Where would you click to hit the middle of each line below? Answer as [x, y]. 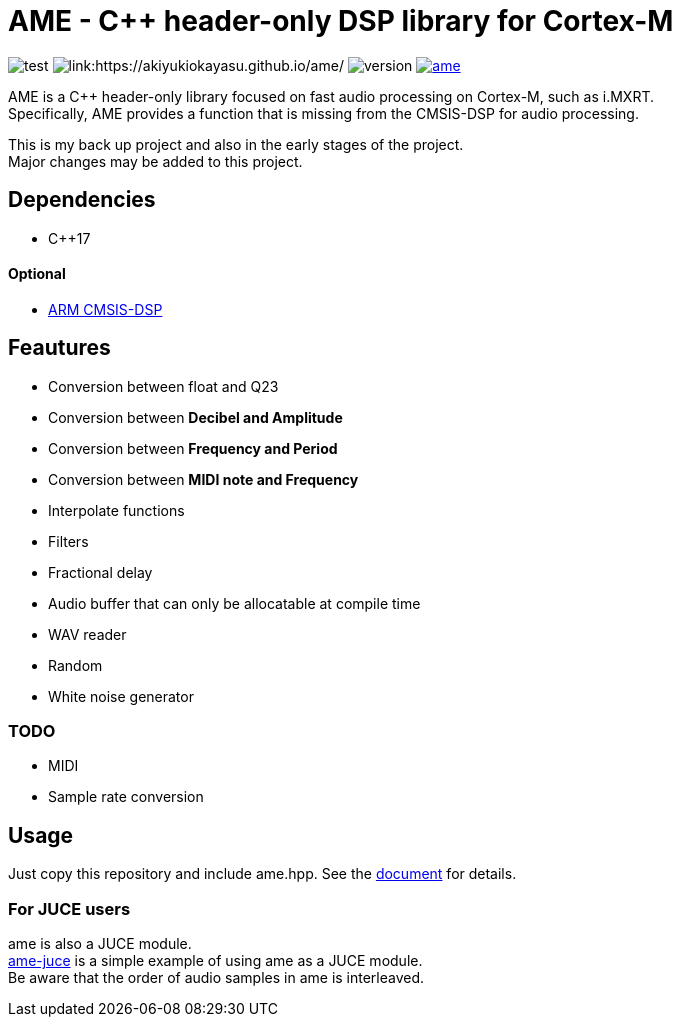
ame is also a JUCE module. [100, 943]
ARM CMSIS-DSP [105, 309]
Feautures [59, 348]
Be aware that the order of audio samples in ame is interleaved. [216, 977]
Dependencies [82, 200]
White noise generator [121, 696]
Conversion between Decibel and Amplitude [195, 417]
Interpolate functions [116, 510]
